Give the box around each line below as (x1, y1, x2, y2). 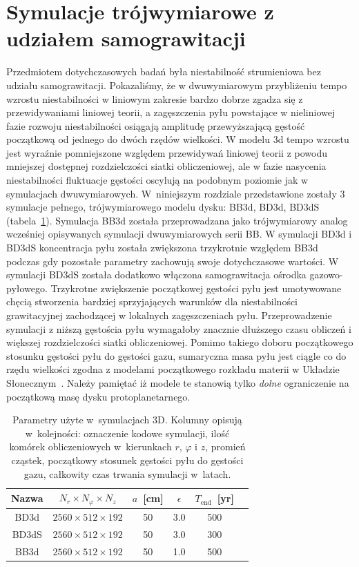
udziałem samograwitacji (6, 24, 246, 52)
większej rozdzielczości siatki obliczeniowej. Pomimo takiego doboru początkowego (6, 335, 353, 349)
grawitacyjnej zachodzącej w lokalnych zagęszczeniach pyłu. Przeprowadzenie (6, 308, 332, 322)
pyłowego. (6, 280, 48, 295)
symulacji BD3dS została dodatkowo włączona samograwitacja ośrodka (6, 267, 307, 282)
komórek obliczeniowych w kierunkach (9, 439, 172, 454)
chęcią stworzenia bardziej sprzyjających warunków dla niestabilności (6, 294, 298, 309)
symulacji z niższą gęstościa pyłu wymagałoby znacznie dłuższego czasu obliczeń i (6, 321, 351, 336)
